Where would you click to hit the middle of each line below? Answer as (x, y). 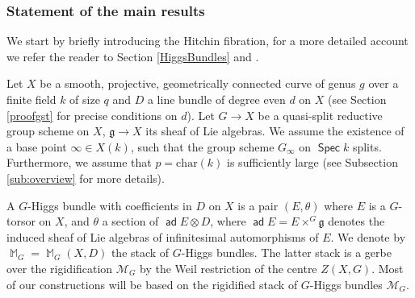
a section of (130, 221)
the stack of (140, 252)
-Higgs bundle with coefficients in (110, 205)
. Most (388, 268)
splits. (367, 146)
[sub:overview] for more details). (86, 178)
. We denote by (368, 236)
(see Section (357, 99)
